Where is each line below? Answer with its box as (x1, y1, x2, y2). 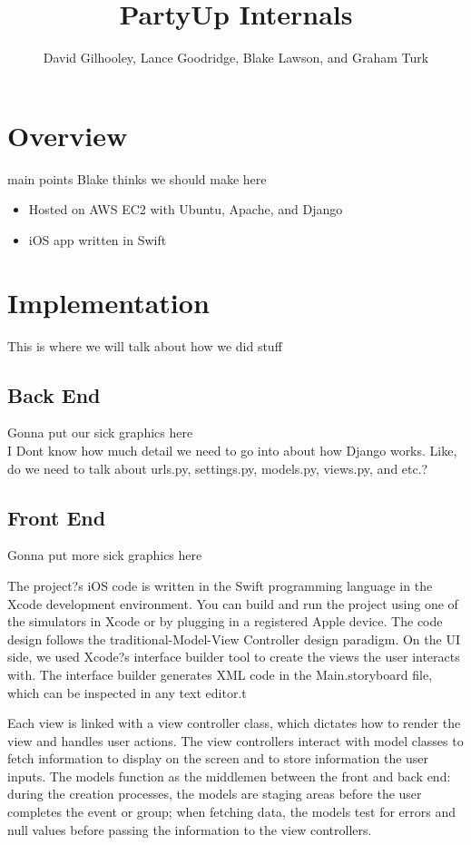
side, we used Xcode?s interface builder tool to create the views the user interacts (7, 647, 460, 666)
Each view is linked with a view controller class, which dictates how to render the (7, 713, 461, 732)
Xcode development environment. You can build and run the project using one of (7, 594, 458, 613)
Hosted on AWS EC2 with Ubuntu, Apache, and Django (28, 200, 343, 219)
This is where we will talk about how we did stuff (7, 336, 282, 355)
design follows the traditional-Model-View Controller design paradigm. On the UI (7, 629, 460, 648)
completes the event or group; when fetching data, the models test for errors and (7, 802, 456, 821)
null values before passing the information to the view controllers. (7, 820, 372, 839)
